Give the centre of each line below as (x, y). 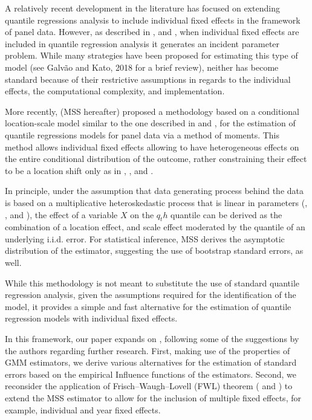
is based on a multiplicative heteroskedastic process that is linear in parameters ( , (156, 202)
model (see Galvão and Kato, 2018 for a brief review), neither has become (142, 67)
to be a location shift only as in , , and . (79, 170)
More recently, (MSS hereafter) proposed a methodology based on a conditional (152, 111)
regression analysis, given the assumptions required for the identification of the (151, 295)
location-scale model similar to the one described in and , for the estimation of (150, 123)
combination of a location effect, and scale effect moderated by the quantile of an (155, 227)
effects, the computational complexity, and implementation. (115, 91)
